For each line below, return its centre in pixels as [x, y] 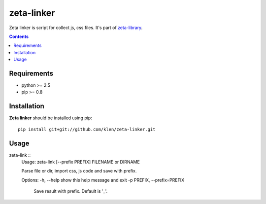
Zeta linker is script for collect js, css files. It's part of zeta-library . [76, 28]
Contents [19, 36]
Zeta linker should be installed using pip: [50, 118]
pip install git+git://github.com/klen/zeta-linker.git [87, 129]
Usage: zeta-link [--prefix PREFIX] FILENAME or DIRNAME [81, 162]
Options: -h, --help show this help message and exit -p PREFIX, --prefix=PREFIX [103, 180]
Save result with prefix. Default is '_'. [71, 191]
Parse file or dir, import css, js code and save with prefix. [79, 171]
